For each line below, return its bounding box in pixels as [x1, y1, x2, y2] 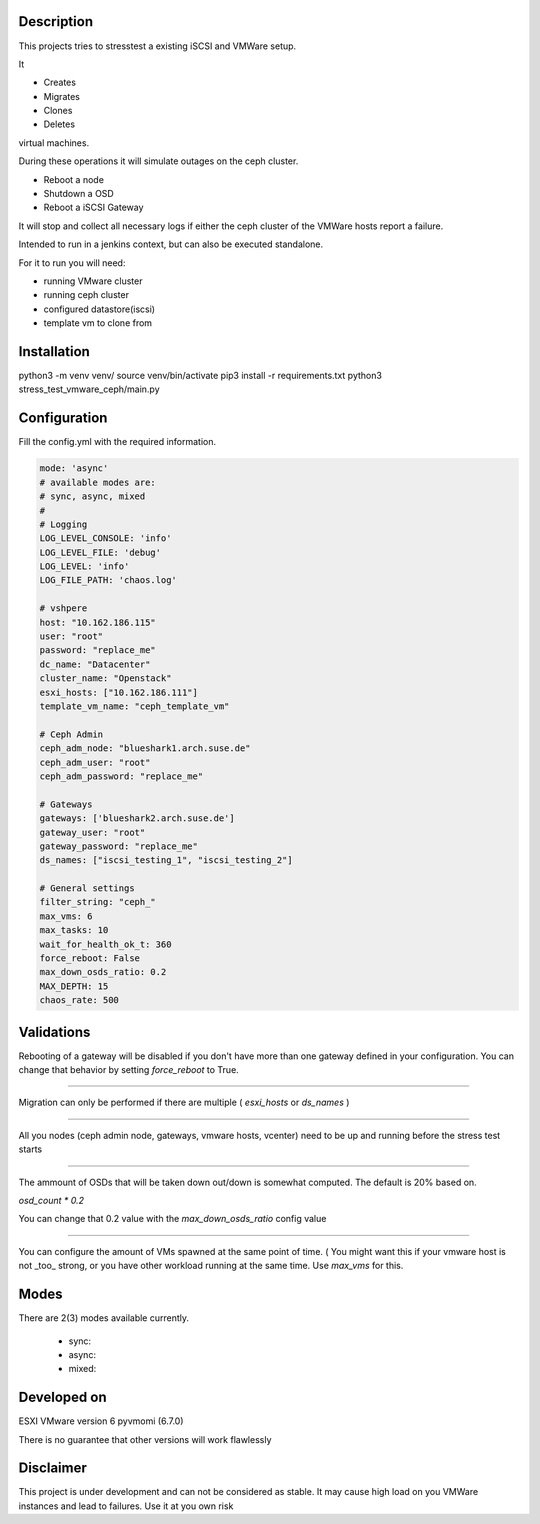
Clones [43, 105, 73, 117]
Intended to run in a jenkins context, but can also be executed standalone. [18, 238, 324, 250]
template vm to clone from [43, 317, 153, 329]
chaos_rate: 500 [39, 995, 120, 1006]
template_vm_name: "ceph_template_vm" [39, 700, 230, 712]
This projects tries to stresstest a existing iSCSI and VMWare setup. [18, 40, 297, 52]
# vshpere [39, 603, 88, 614]
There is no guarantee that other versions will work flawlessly [18, 1433, 272, 1445]
